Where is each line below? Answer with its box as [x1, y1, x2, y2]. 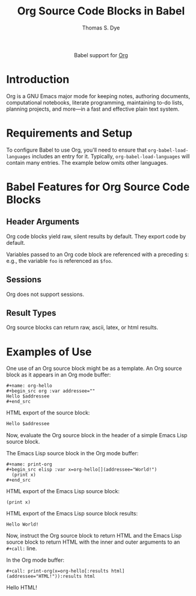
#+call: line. [6, 545, 37, 552]
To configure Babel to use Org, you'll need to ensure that [6, 146, 147, 153]
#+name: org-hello [6, 383, 52, 389]
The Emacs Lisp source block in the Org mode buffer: [6, 450, 139, 457]
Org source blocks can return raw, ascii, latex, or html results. [6, 324, 158, 331]
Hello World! [6, 521, 39, 527]
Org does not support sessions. [6, 290, 84, 298]
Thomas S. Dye [82, 24, 120, 31]
